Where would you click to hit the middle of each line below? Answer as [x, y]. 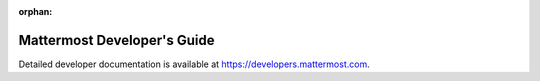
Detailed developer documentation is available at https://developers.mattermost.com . [194, 64]
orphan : [35, 11]
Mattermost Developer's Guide [116, 40]
